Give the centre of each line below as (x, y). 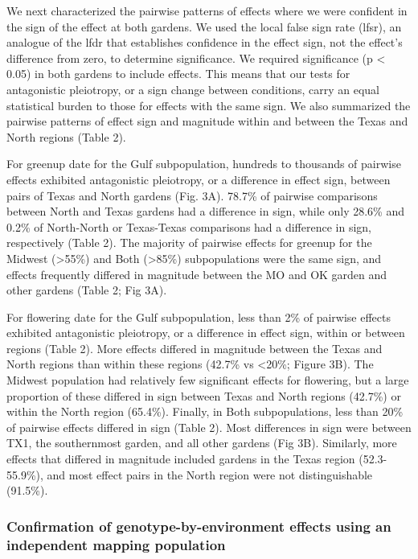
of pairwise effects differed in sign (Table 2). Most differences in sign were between (209, 427)
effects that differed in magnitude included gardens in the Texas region (181, 459)
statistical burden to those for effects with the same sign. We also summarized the (209, 105)
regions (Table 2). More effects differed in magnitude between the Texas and (195, 348)
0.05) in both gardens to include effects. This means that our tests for (178, 74)
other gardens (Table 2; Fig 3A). (87, 290)
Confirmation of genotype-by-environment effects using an (199, 526)
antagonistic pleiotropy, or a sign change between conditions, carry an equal (193, 89)
